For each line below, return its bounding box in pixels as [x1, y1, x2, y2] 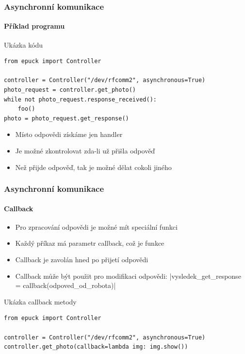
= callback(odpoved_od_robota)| [15, 280, 116, 290]
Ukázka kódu [4, 39, 43, 50]
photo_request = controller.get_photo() [4, 86, 136, 94]
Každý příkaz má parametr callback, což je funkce [15, 238, 164, 248]
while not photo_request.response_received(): [4, 96, 157, 103]
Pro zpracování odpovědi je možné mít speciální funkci [15, 221, 178, 232]
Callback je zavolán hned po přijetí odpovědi [15, 254, 148, 264]
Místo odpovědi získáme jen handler [15, 129, 123, 139]
